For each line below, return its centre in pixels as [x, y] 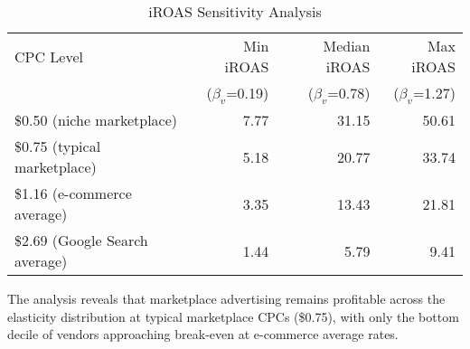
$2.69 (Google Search [81, 241]
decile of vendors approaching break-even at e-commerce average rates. [203, 334]
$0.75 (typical [58, 146]
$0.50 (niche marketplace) [96, 120]
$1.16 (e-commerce [73, 193]
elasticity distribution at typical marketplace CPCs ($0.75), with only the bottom [233, 316]
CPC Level [49, 56]
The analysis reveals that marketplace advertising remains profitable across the [226, 299]
